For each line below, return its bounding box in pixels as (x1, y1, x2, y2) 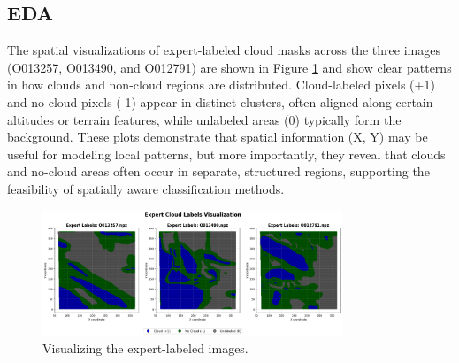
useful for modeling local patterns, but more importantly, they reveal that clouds (7, 144, 446, 163)
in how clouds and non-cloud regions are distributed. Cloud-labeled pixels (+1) (7, 75, 435, 94)
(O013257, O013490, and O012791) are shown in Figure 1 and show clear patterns (7, 58, 452, 76)
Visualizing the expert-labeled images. (42, 338, 249, 357)
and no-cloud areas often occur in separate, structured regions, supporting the (7, 162, 430, 181)
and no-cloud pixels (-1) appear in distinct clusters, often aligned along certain (7, 92, 433, 111)
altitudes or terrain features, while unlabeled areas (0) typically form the (7, 110, 402, 128)
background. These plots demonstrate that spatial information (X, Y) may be (7, 127, 428, 146)
